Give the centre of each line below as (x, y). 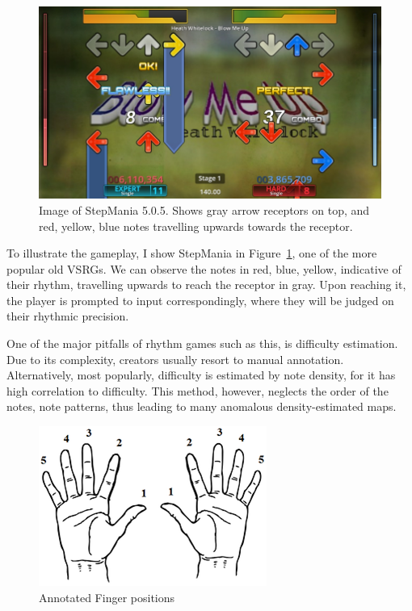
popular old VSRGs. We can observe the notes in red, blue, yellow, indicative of (204, 268)
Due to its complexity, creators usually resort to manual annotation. (175, 359)
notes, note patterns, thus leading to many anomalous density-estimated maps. (202, 406)
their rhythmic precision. (68, 316)
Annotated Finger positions (107, 597)
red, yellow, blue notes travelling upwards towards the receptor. (196, 226)
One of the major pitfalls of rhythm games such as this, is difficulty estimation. (202, 343)
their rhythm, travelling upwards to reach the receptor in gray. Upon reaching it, (206, 285)
